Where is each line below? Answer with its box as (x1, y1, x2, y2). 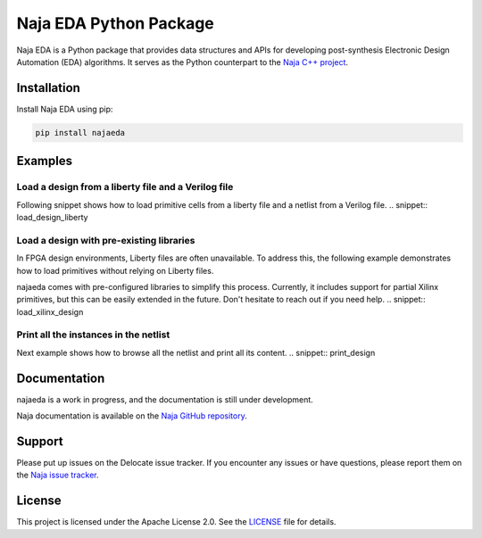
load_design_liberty (16, 211, 88, 222)
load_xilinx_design (16, 306, 84, 317)
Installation (16, 80, 80, 95)
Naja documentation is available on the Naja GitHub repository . (16, 410, 247, 421)
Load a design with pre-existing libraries (16, 234, 195, 246)
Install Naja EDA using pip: (16, 103, 113, 114)
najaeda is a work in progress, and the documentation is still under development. (16, 393, 314, 405)
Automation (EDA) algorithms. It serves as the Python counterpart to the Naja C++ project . (16, 56, 348, 67)
